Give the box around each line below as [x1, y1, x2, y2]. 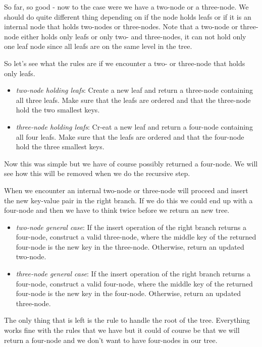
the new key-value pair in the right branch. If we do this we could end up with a [4, 195, 253, 205]
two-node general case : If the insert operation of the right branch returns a [16, 221, 246, 232]
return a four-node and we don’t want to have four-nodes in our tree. [4, 334, 218, 345]
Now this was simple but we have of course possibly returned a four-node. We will [4, 158, 258, 168]
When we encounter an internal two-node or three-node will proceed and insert [4, 185, 248, 195]
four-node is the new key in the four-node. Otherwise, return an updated [16, 288, 241, 299]
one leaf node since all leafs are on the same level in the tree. [4, 41, 192, 51]
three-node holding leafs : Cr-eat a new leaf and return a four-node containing [16, 121, 253, 132]
